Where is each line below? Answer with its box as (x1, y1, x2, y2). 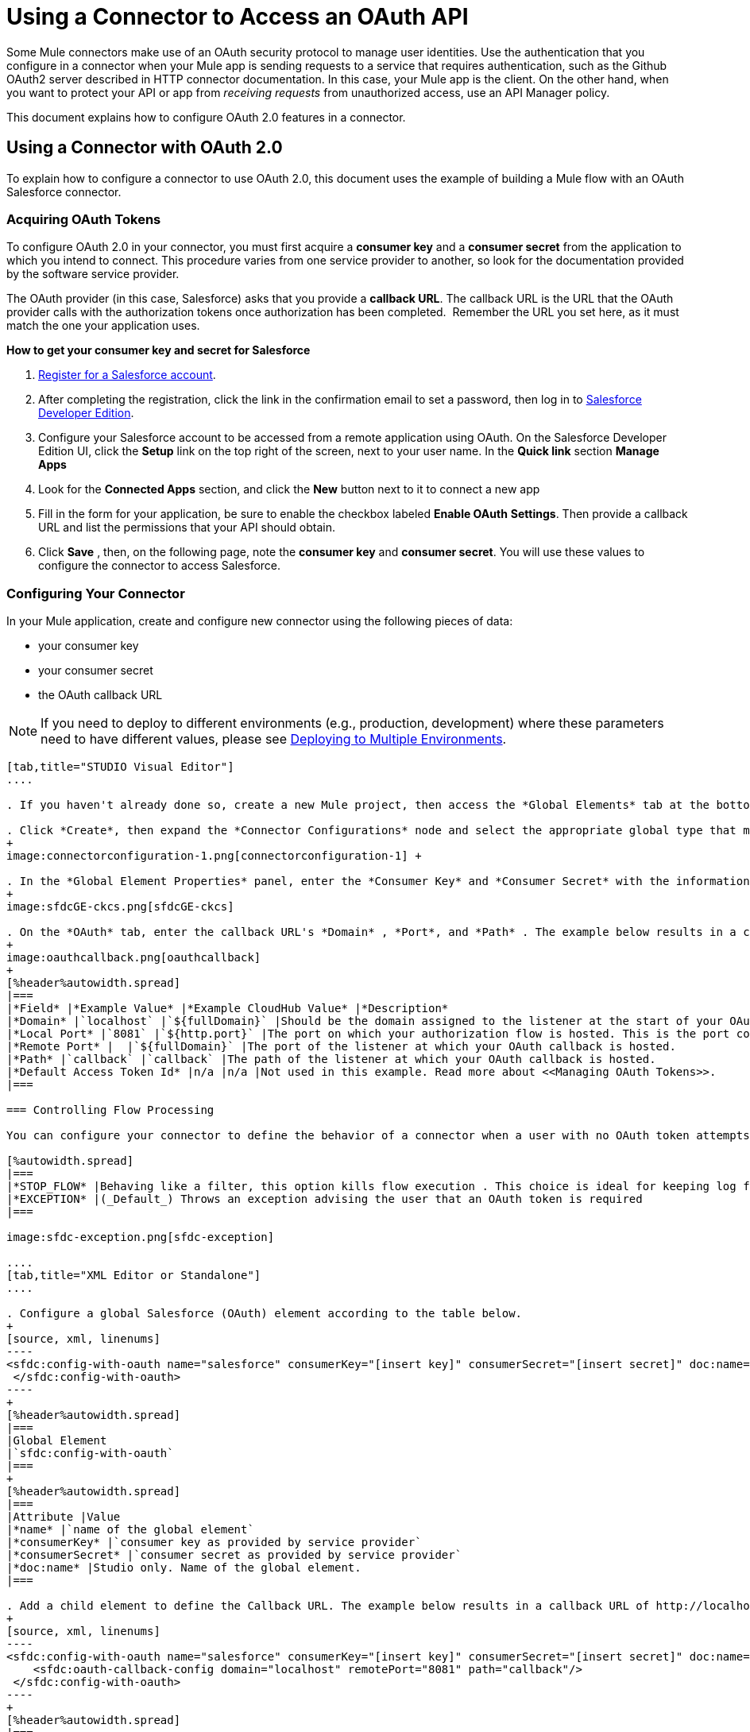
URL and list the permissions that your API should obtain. (38, 520, 336, 535)
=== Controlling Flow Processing (6, 1104, 215, 1117)
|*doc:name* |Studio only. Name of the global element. (6, 1561, 361, 1575)
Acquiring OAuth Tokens (6, 211, 161, 227)
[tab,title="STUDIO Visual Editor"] (6, 760, 234, 774)
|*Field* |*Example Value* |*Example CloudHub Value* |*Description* (6, 1002, 449, 1015)
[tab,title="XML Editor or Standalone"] (6, 1269, 261, 1282)
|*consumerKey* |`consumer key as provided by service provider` (6, 1536, 422, 1549)
